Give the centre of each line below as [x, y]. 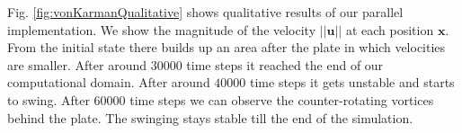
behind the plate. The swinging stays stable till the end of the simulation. [210, 117]
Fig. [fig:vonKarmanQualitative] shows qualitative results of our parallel [205, 12]
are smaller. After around [77, 64]
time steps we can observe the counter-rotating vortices [282, 99]
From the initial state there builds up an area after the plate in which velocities [227, 47]
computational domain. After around [109, 82]
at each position [390, 29]
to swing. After [49, 99]
